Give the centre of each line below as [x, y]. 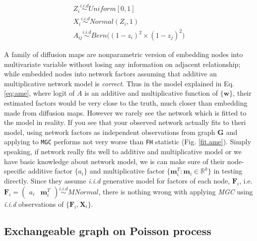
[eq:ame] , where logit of [39, 93]
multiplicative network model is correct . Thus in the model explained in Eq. [119, 83]
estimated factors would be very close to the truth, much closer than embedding [126, 103]
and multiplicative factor [127, 171]
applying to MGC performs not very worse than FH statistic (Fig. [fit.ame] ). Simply [128, 142]
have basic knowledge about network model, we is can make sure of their [115, 161]
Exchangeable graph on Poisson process [108, 230]
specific [15, 171]
